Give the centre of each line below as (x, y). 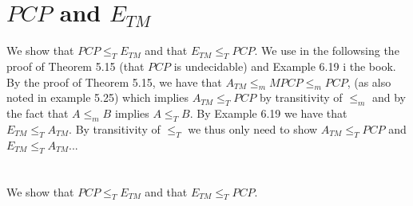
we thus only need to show (253, 128)
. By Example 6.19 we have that (268, 113)
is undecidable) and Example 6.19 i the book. (285, 66)
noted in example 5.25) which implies (97, 97)
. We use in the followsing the (327, 51)
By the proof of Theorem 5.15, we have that (114, 82)
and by (389, 97)
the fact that (38, 113)
